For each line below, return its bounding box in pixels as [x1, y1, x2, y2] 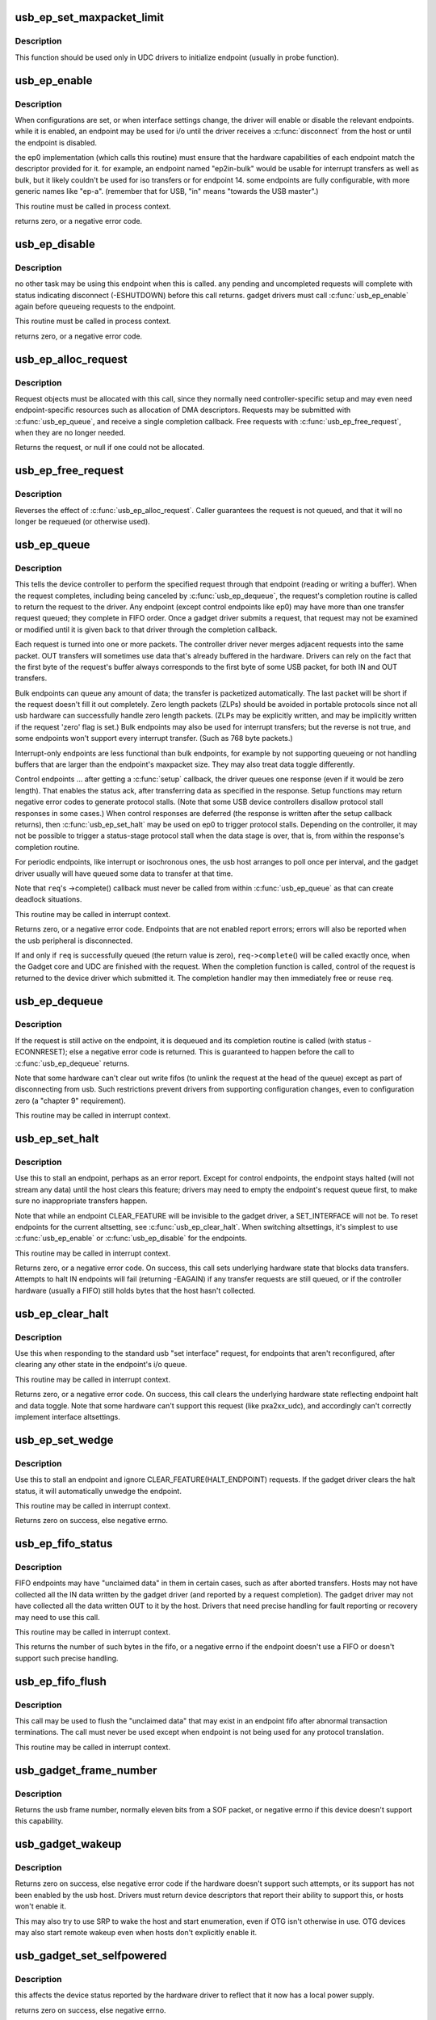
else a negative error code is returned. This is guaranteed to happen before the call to [69, 1047, 354, 1057]
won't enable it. [15, 1901, 66, 1911]
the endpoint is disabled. [15, 137, 97, 147]
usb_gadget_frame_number [15, 1763, 157, 1777]
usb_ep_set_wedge [15, 1433, 114, 1446]
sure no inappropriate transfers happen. [15, 1196, 148, 1206]
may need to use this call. [15, 1612, 100, 1622]
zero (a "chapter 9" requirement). [15, 1096, 127, 1105]
